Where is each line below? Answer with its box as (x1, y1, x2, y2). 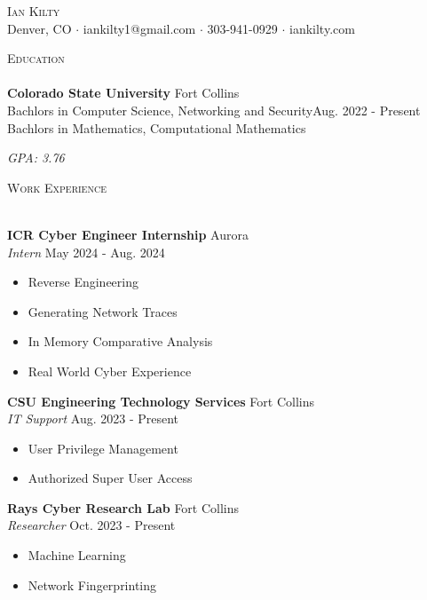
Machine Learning (28, 546, 126, 564)
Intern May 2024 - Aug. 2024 (7, 242, 165, 261)
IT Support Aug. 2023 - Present (7, 409, 179, 428)
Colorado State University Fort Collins (7, 83, 240, 102)
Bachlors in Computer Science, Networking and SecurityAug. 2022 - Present (7, 100, 421, 119)
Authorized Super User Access (28, 469, 193, 487)
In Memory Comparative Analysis (28, 332, 213, 351)
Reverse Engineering (28, 272, 139, 291)
